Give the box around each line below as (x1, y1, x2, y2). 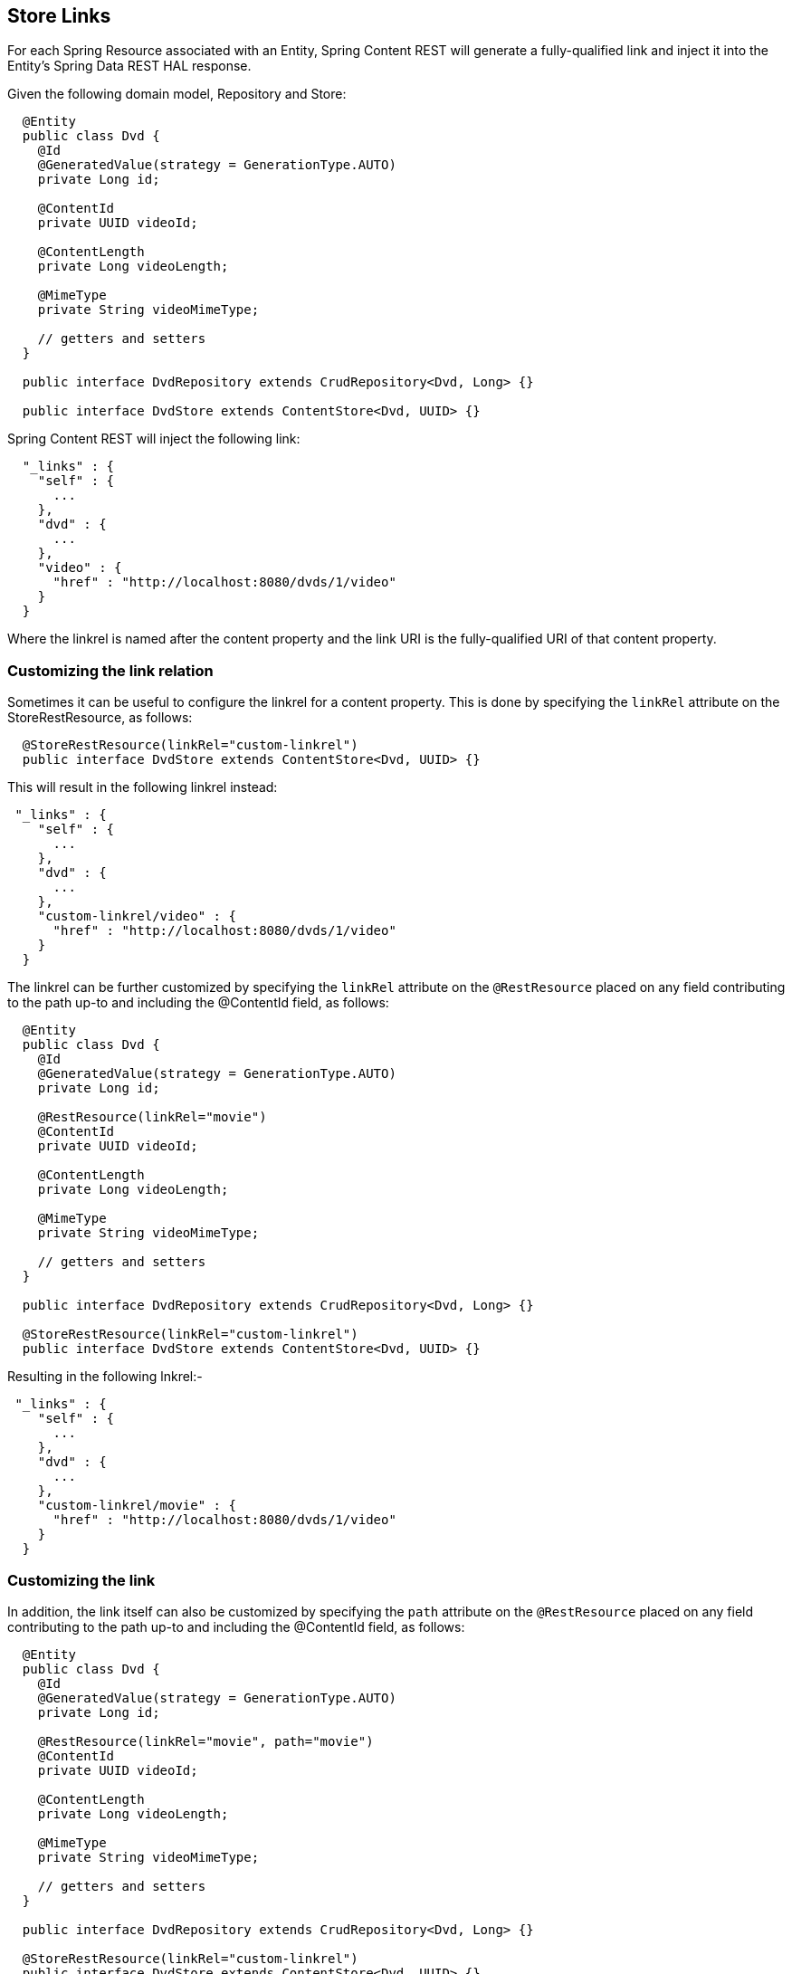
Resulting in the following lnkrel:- (7, 1368, 203, 1385)
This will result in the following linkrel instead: (7, 779, 278, 796)
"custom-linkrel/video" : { (37, 909, 236, 924)
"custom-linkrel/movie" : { (37, 1498, 236, 1513)
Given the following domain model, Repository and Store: (7, 86, 347, 102)
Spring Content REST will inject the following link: (7, 431, 301, 447)
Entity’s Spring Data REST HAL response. (7, 58, 252, 74)
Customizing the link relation (7, 661, 214, 680)
